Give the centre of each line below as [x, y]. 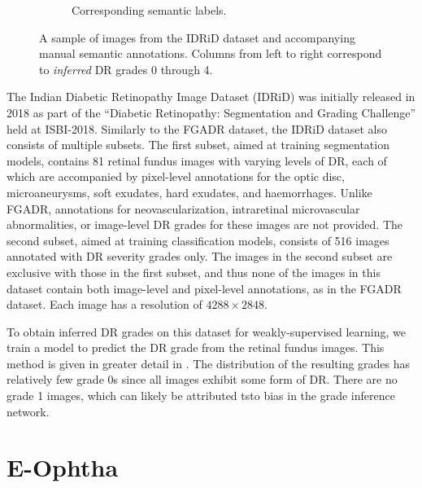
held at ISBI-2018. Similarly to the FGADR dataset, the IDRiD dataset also [197, 128]
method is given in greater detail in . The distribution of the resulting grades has [209, 363]
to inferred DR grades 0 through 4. [126, 69]
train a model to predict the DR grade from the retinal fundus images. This [196, 347]
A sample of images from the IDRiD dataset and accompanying [197, 37]
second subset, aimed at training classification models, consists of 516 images [198, 240]
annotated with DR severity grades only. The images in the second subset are [200, 256]
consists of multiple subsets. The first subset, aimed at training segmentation [198, 145]
